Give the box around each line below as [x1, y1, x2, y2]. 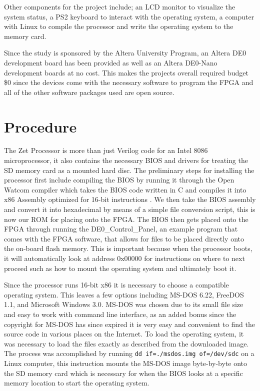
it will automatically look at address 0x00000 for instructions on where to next [4, 253, 245, 263]
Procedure [4, 116, 77, 136]
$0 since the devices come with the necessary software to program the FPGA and [4, 77, 253, 87]
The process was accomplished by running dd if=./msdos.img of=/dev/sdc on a [4, 348, 254, 358]
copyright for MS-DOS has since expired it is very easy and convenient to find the [4, 318, 255, 329]
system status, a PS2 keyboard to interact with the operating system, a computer [4, 11, 254, 21]
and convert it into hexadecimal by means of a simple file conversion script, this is [4, 204, 255, 214]
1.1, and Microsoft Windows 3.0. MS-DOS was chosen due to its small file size [4, 299, 243, 309]
